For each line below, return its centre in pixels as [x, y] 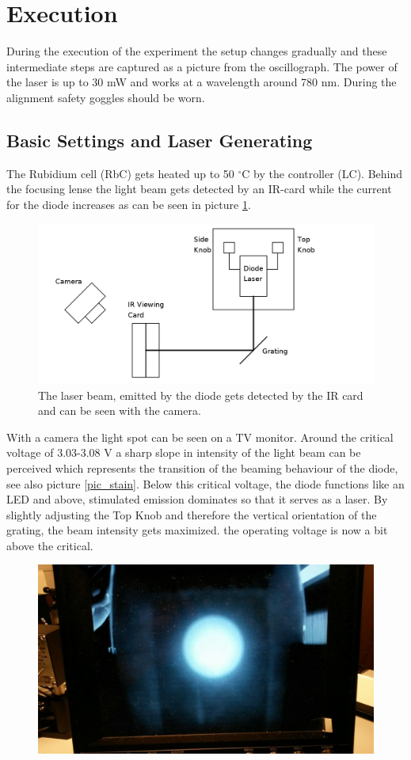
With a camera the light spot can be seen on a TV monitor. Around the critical [200, 437]
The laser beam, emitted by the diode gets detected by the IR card [201, 395]
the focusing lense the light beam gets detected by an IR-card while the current [199, 189]
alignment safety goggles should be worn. [106, 97]
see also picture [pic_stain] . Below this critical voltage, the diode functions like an [205, 483]
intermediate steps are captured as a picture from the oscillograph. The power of [202, 66]
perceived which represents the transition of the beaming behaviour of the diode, [202, 467]
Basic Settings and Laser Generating [160, 140]
